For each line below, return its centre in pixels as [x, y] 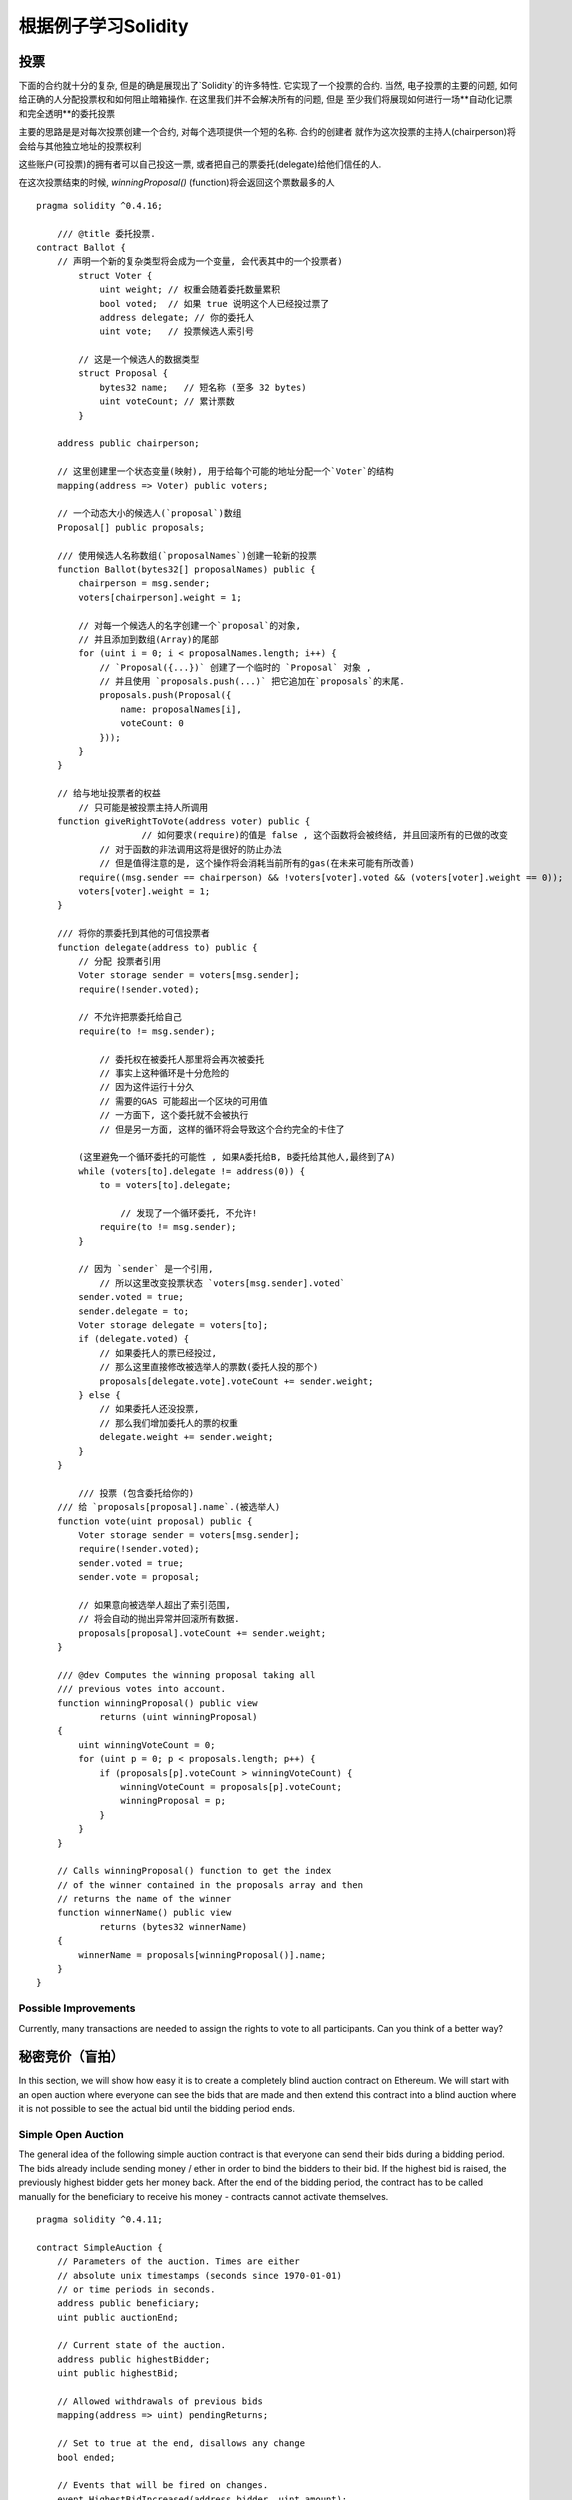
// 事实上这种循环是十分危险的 [164, 1073]
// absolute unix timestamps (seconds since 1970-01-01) [199, 2275]
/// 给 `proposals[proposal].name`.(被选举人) [168, 1507]
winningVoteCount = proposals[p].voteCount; [231, 1786]
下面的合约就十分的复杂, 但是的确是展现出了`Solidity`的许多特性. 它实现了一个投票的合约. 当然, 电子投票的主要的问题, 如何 [268, 86]
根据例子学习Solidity [103, 26]
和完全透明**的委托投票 [67, 113]
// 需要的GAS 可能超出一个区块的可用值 [184, 1101]
